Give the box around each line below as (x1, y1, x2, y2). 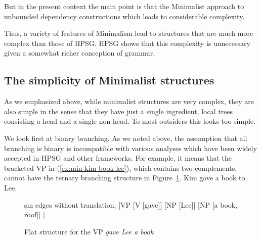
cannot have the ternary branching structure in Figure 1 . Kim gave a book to (4, 172, 245, 183)
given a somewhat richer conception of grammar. (4, 47, 155, 58)
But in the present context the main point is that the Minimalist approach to (4, 1, 244, 11)
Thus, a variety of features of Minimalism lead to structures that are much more (4, 28, 253, 38)
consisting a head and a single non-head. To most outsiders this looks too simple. (4, 116, 255, 126)
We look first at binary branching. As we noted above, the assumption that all (4, 132, 247, 143)
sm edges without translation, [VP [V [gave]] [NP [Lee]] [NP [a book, (24, 199, 238, 210)
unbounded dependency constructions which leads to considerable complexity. (4, 11, 245, 21)
